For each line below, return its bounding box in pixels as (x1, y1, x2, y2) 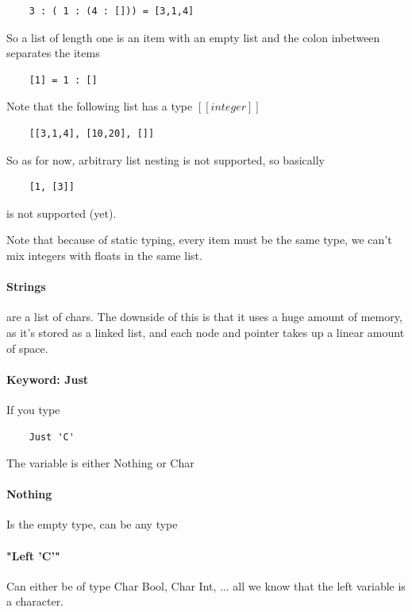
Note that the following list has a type (6, 98, 193, 114)
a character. (6, 593, 64, 610)
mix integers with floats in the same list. (6, 246, 202, 263)
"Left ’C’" (6, 547, 60, 564)
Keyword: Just (6, 370, 89, 387)
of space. (6, 339, 48, 356)
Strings (6, 278, 46, 295)
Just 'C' (29, 431, 75, 443)
